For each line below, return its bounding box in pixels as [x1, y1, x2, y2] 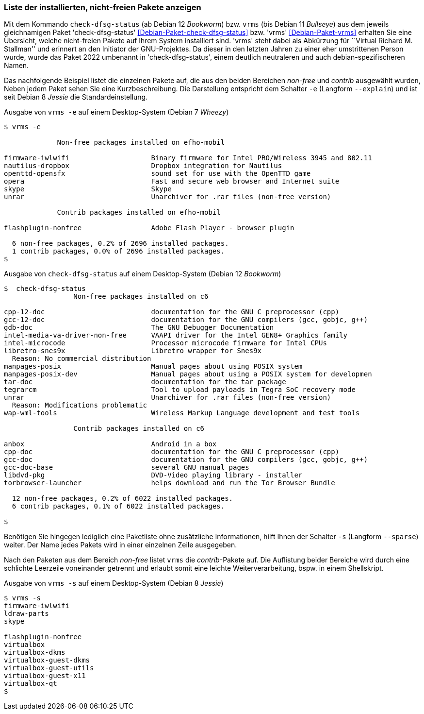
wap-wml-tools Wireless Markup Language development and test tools [4, 409, 360, 417]
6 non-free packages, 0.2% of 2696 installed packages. [12, 239, 229, 248]
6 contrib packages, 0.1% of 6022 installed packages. [12, 502, 225, 510]
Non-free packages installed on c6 [73, 292, 209, 301]
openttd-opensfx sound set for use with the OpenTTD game [4, 170, 311, 178]
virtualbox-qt [4, 680, 57, 688]
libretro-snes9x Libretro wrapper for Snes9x [4, 347, 262, 355]
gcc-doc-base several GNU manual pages [4, 463, 249, 472]
